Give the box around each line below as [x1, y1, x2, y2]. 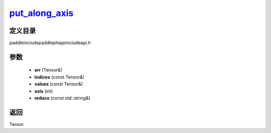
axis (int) [34, 88, 53, 94]
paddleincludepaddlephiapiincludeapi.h [9, 40, 91, 46]
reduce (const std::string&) [34, 95, 90, 101]
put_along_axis [9, 7, 74, 18]
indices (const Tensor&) [34, 74, 85, 80]
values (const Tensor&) [34, 81, 83, 87]
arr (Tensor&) [34, 67, 63, 73]
